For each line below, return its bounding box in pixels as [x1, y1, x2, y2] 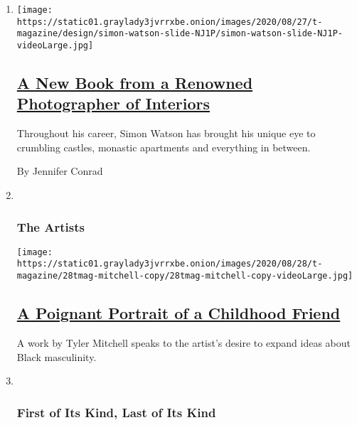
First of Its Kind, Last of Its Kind [16, 403, 216, 421]
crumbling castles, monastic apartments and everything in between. [16, 139, 311, 154]
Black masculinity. [16, 349, 97, 364]
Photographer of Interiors [16, 92, 210, 114]
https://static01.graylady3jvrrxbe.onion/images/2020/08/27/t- [16, 16, 323, 27]
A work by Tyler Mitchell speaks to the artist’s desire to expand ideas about [16, 335, 351, 350]
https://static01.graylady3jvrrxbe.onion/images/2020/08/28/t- [16, 259, 323, 269]
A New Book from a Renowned [16, 72, 253, 94]
